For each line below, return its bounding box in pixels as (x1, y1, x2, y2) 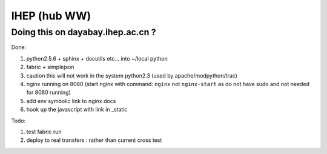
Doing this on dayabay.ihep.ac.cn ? (11, 27, 157, 38)
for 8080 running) (26, 89, 71, 96)
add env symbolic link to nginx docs (26, 97, 116, 104)
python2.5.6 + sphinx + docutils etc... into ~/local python (26, 55, 168, 62)
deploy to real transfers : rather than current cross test (26, 136, 162, 144)
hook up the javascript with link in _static (26, 106, 128, 113)
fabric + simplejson (26, 64, 74, 71)
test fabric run (26, 128, 62, 135)
